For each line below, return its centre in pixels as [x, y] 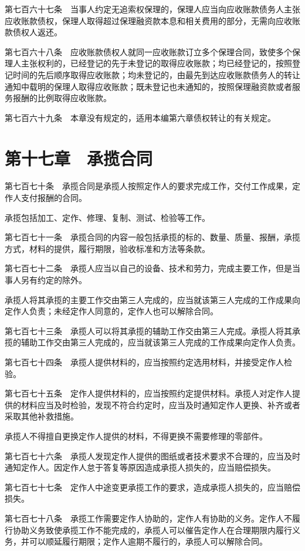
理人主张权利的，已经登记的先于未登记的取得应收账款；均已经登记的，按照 [148, 63]
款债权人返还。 [33, 32]
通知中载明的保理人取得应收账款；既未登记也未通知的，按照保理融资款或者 [148, 86]
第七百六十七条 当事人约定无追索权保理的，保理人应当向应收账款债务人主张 [152, 9]
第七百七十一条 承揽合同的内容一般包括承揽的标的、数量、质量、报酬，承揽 [152, 237]
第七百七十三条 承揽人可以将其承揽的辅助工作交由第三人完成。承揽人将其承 [152, 330]
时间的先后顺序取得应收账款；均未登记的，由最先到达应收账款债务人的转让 [156, 74]
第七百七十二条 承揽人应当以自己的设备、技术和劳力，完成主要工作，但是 [148, 268]
